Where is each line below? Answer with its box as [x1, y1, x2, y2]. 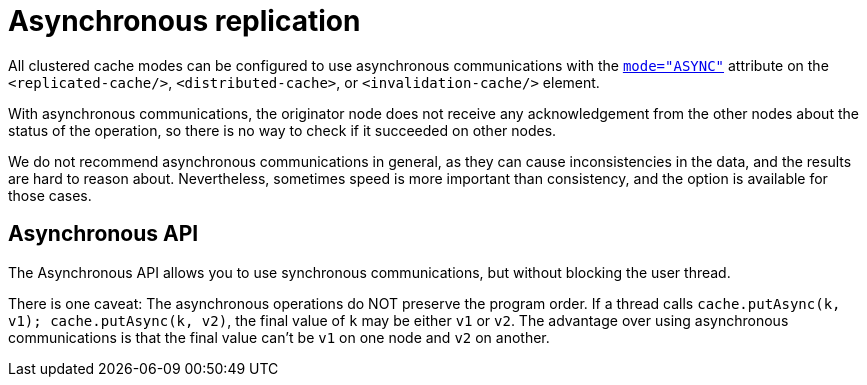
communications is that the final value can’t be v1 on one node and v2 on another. [8, 328, 550, 346]
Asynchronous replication [8, 4, 361, 38]
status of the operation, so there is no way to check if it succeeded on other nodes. [8, 121, 557, 139]
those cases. [8, 186, 92, 204]
